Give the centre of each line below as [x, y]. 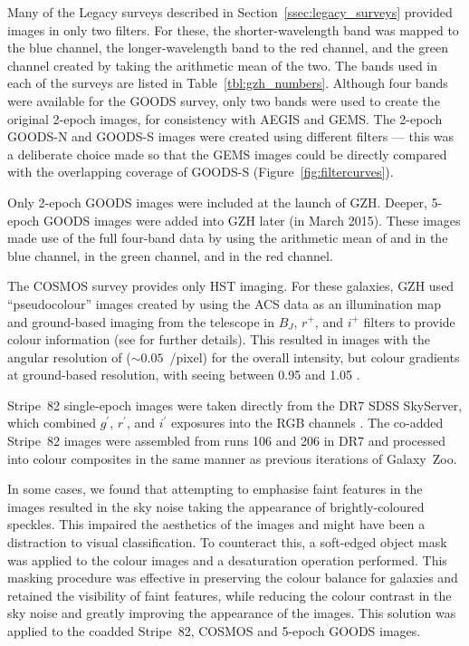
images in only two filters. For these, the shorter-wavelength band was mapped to [233, 29]
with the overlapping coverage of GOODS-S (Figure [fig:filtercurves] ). [201, 172]
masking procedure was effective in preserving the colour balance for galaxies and [233, 578]
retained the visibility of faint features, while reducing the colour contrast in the [230, 595]
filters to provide [409, 321]
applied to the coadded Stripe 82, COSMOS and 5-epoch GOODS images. [214, 631]
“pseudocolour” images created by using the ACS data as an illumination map [225, 303]
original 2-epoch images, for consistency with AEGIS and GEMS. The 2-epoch [225, 118]
